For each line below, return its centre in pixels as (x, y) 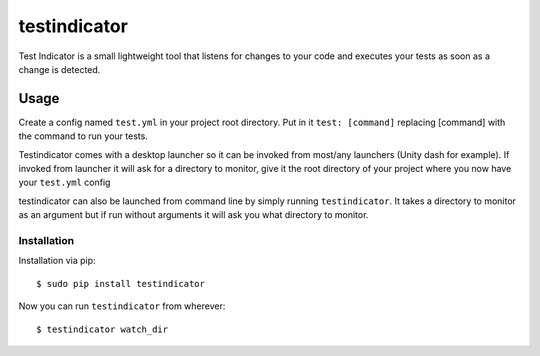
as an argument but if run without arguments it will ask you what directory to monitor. (193, 215)
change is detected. (59, 69)
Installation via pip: (57, 261)
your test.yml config (64, 182)
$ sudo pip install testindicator (120, 283)
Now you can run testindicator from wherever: (122, 306)
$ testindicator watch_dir (102, 329)
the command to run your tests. (83, 136)
